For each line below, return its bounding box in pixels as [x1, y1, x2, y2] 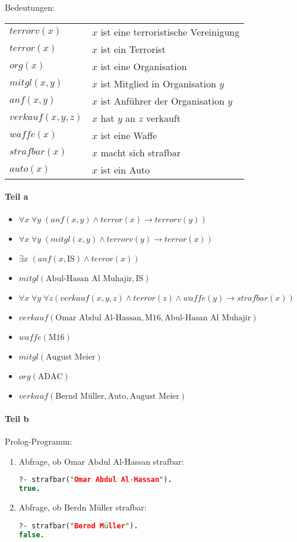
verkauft [146, 111, 181, 125]
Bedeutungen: [5, 1, 55, 13]
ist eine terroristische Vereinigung [100, 24, 240, 39]
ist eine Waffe [100, 128, 157, 142]
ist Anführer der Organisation [100, 93, 225, 108]
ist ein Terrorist [100, 42, 166, 56]
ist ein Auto [100, 162, 150, 177]
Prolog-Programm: [5, 435, 72, 448]
